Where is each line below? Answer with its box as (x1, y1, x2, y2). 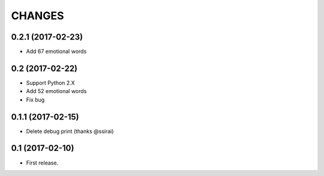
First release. (26, 159, 59, 166)
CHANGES (11, 9, 64, 22)
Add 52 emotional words (26, 88, 87, 95)
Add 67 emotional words (26, 48, 87, 55)
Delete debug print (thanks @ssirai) (26, 127, 114, 135)
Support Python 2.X (26, 79, 75, 86)
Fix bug (26, 96, 45, 103)
